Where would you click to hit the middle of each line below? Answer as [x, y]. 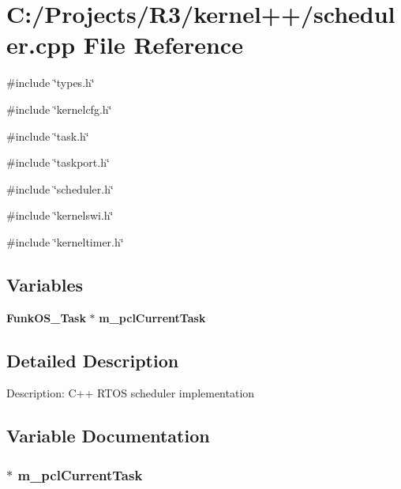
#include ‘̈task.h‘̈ [48, 135]
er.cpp [41, 45]
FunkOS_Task [46, 317]
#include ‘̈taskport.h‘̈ [58, 162]
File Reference [163, 45]
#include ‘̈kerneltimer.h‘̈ [65, 241]
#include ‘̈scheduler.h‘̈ [60, 188]
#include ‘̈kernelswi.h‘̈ [60, 215]
